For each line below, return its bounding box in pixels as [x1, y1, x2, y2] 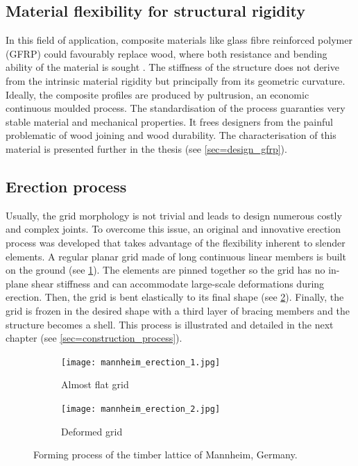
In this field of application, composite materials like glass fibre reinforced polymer [6, 33, 352, 47]
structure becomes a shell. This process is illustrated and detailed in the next [6, 317, 334, 331]
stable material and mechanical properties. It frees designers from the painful [6, 114, 333, 128]
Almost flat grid [61, 377, 129, 392]
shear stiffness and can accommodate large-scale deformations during [31, 276, 325, 290]
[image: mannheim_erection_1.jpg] [61, 357, 221, 367]
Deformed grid [61, 424, 123, 438]
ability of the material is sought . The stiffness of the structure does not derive [6, 60, 339, 74]
